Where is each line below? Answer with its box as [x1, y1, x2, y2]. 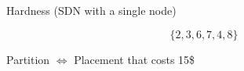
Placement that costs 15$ [74, 51, 195, 67]
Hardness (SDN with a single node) [6, 2, 177, 18]
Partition [6, 51, 50, 67]
